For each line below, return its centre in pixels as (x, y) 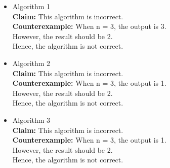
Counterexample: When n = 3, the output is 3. (89, 26)
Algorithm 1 (31, 6)
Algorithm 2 (31, 63)
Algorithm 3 (31, 120)
